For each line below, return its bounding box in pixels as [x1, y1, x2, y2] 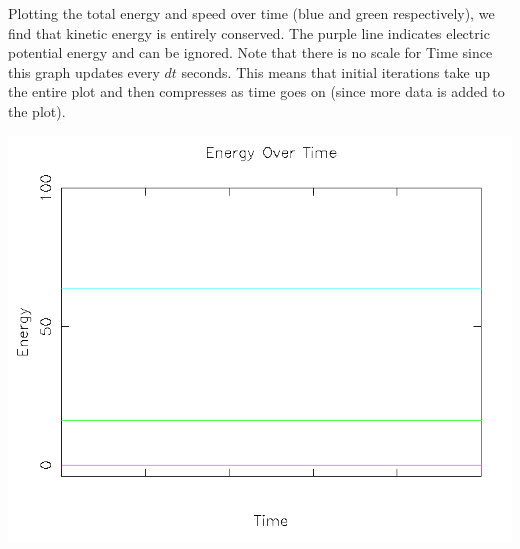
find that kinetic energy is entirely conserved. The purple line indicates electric [8, 22, 490, 43]
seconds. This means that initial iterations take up [181, 61, 491, 82]
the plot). [8, 100, 66, 121]
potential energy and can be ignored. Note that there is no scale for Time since [8, 42, 493, 63]
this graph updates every [8, 61, 160, 82]
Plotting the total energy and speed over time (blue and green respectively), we [8, 3, 495, 23]
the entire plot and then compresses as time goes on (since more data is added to [8, 81, 505, 102]
